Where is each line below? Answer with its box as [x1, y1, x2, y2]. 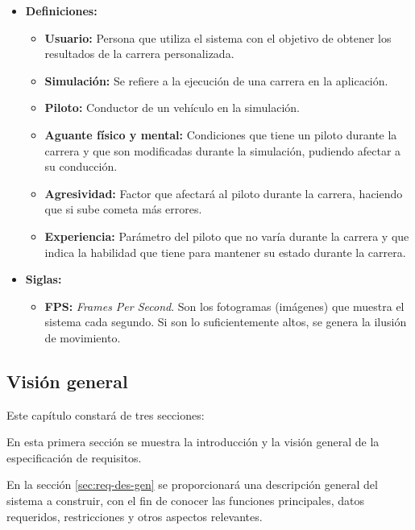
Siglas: [25, 271, 62, 288]
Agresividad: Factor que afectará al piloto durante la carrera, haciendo [44, 184, 403, 201]
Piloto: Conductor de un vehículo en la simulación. [44, 99, 300, 116]
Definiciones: [25, 2, 98, 19]
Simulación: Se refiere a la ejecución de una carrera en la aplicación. [44, 72, 388, 89]
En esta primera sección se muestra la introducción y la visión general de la [6, 433, 380, 450]
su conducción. [44, 158, 118, 175]
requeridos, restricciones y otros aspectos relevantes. [6, 507, 263, 524]
